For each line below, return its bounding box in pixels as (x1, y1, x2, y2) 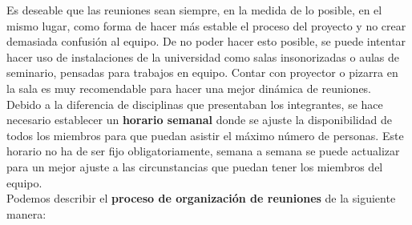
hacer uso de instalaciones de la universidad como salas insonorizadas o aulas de (6, 48, 399, 65)
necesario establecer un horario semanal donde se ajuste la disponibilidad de (6, 111, 392, 128)
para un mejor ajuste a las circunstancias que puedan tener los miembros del (6, 158, 383, 175)
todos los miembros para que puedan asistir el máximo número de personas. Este (6, 127, 404, 143)
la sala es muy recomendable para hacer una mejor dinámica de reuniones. (6, 79, 372, 96)
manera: (6, 205, 46, 222)
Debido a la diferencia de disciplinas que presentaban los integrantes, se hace (6, 95, 383, 112)
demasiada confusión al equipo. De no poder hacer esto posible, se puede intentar (6, 33, 406, 50)
